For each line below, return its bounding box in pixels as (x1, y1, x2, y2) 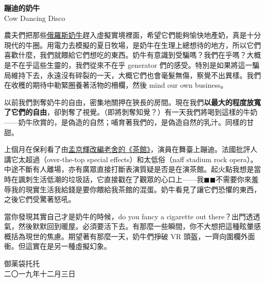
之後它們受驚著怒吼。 (4, 194, 75, 204)
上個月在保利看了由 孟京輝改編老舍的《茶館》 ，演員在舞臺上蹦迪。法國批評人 (4, 144, 257, 155)
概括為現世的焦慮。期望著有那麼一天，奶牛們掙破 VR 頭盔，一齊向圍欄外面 (4, 230, 255, 241)
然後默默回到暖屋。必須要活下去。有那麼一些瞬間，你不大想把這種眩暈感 (18, 221, 261, 232)
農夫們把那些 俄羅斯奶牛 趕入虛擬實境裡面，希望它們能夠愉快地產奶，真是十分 (4, 30, 261, 40)
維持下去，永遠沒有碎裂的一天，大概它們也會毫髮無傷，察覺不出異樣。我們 (11, 69, 261, 80)
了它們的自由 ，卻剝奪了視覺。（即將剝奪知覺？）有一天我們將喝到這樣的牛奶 (4, 107, 257, 117)
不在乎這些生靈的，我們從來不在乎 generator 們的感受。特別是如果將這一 (11, 59, 252, 70)
